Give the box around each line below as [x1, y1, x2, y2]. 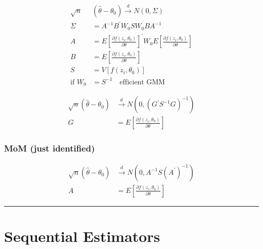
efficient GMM [119, 78, 165, 86]
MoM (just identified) [4, 142, 95, 155]
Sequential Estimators [4, 225, 160, 246]
